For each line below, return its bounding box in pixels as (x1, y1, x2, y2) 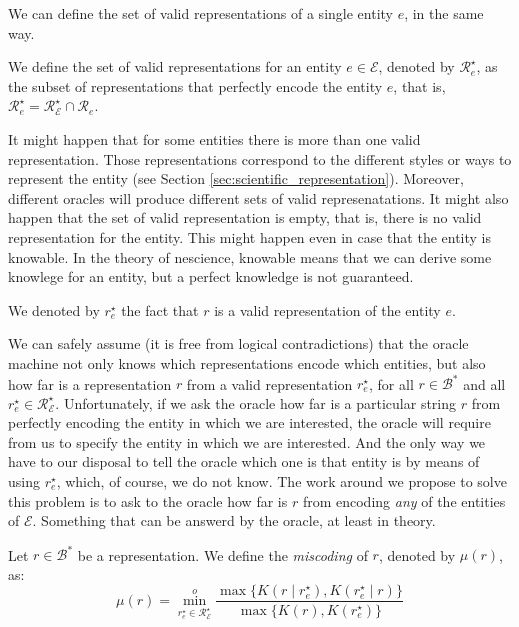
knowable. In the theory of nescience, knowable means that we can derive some (8, 246, 492, 267)
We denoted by (8, 299, 100, 320)
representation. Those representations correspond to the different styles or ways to (8, 148, 512, 169)
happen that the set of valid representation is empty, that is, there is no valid (8, 207, 482, 228)
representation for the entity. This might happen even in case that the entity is (8, 226, 492, 247)
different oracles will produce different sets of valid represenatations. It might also (8, 187, 509, 208)
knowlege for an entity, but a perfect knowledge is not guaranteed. (8, 266, 414, 287)
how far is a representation (8, 373, 172, 393)
